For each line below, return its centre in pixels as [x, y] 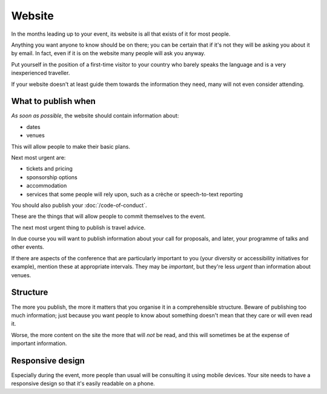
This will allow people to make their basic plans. [71, 146]
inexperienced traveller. [41, 73]
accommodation [47, 186]
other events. [28, 247]
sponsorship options [52, 177]
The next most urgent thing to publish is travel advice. [78, 228]
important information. [39, 343]
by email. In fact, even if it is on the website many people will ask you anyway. [108, 53]
